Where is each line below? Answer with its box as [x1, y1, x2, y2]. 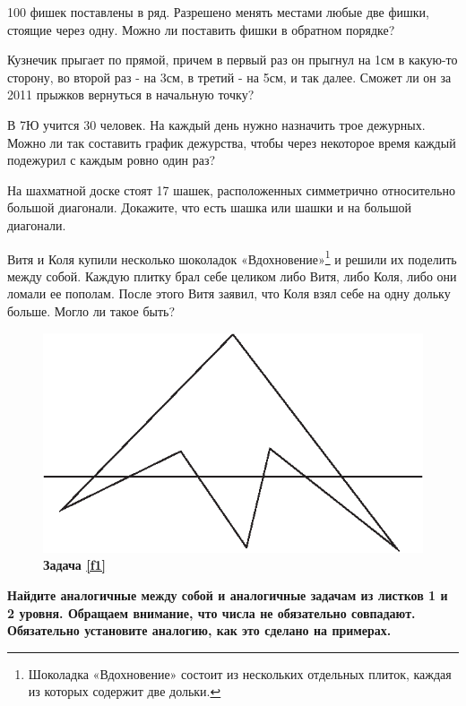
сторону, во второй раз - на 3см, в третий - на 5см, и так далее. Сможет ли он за [7, 67, 452, 86]
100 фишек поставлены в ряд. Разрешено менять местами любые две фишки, [7, 3, 429, 21]
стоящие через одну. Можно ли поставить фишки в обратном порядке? [7, 20, 395, 39]
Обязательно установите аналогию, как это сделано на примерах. [7, 621, 392, 640]
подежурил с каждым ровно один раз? [7, 151, 216, 169]
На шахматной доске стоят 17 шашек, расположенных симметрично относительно [7, 180, 455, 199]
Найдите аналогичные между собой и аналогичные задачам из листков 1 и [7, 586, 448, 605]
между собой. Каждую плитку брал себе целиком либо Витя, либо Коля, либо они [7, 266, 457, 285]
